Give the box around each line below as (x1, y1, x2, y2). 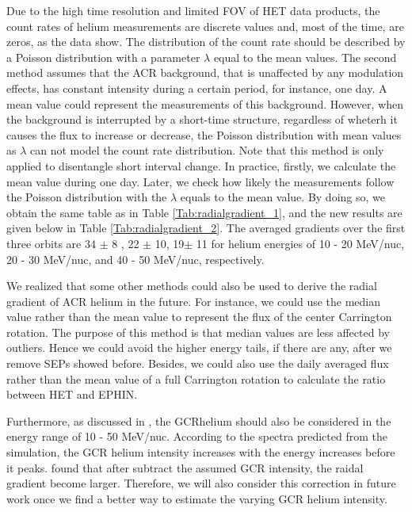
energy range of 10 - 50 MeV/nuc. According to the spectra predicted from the (6, 428, 387, 445)
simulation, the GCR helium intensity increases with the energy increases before (6, 444, 395, 460)
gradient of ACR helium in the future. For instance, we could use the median (6, 292, 381, 309)
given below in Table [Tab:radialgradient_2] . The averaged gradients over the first (6, 220, 406, 236)
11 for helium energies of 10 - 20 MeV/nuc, (196, 235, 405, 251)
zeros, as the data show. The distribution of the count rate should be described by (6, 33, 406, 50)
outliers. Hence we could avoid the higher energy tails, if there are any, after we (6, 339, 392, 356)
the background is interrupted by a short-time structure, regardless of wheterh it (6, 111, 398, 128)
